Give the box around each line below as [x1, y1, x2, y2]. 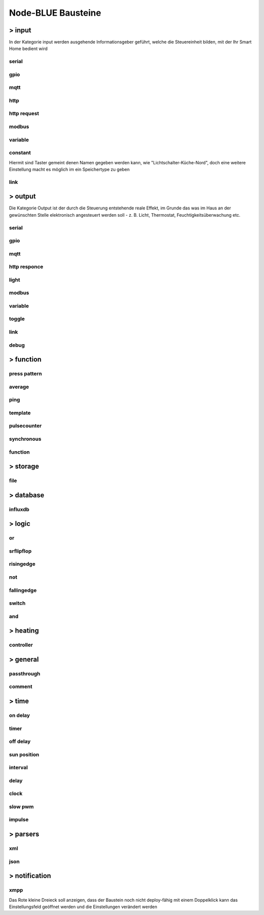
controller [9, 641, 33, 648]
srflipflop [9, 547, 32, 554]
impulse [9, 816, 29, 823]
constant [9, 150, 31, 156]
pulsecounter [9, 422, 42, 429]
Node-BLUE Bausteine [9, 7, 101, 18]
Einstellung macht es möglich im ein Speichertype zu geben [9, 166, 130, 172]
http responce [9, 263, 44, 270]
